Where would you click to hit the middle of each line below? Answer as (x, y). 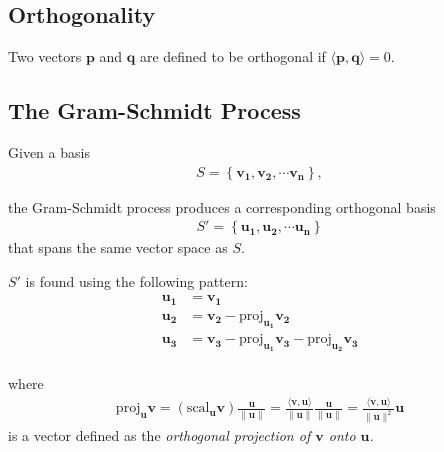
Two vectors (45, 56)
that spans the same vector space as (118, 247)
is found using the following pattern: (136, 280)
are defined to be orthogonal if (232, 56)
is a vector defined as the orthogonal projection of (159, 435)
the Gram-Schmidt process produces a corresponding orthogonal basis (222, 206)
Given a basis (49, 152)
